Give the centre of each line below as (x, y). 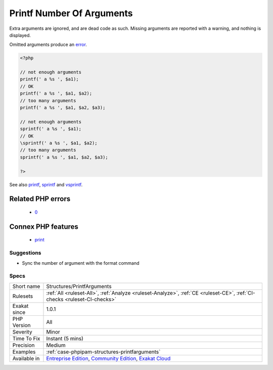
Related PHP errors (40, 199)
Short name (26, 286)
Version (21, 325)
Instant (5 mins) (65, 338)
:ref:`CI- (246, 293)
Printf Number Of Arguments (71, 13)
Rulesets (22, 296)
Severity (22, 332)
